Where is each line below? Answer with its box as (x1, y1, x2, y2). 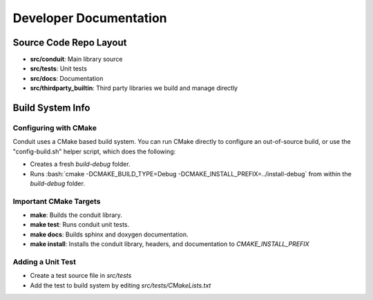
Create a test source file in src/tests (30, 272, 132, 280)
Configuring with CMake (12, 123, 97, 133)
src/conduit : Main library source (30, 55, 123, 64)
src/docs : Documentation (30, 74, 104, 82)
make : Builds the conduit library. (30, 211, 122, 219)
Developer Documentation (12, 10, 167, 26)
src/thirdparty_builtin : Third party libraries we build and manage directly (30, 84, 238, 93)
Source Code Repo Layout (12, 37, 127, 48)
